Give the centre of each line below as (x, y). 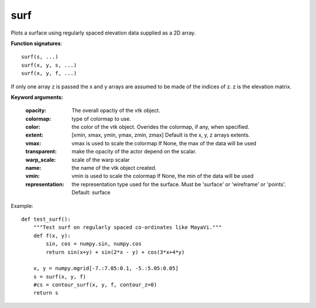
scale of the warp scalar (101, 160)
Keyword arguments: (37, 97)
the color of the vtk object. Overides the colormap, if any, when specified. (161, 127)
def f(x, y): (52, 235)
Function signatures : (37, 43)
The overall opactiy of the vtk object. (116, 111)
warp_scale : (41, 160)
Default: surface (91, 193)
